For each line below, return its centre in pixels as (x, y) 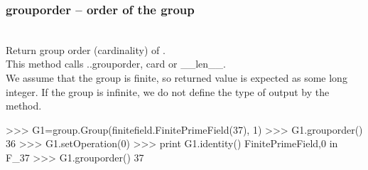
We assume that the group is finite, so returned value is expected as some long (177, 78)
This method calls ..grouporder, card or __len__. (116, 64)
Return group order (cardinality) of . (86, 49)
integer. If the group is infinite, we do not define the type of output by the (168, 91)
